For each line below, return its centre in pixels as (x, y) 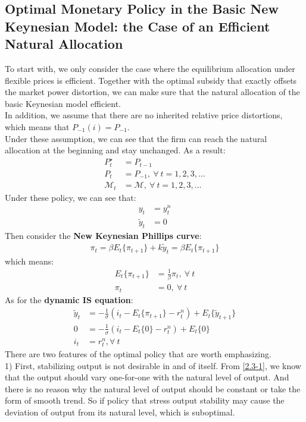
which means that (37, 126)
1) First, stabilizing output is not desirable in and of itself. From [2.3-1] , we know (153, 365)
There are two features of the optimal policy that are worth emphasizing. (138, 354)
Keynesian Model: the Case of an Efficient (138, 26)
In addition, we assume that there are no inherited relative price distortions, (144, 115)
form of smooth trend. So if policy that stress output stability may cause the (145, 400)
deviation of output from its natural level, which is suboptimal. (120, 412)
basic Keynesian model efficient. (63, 103)
